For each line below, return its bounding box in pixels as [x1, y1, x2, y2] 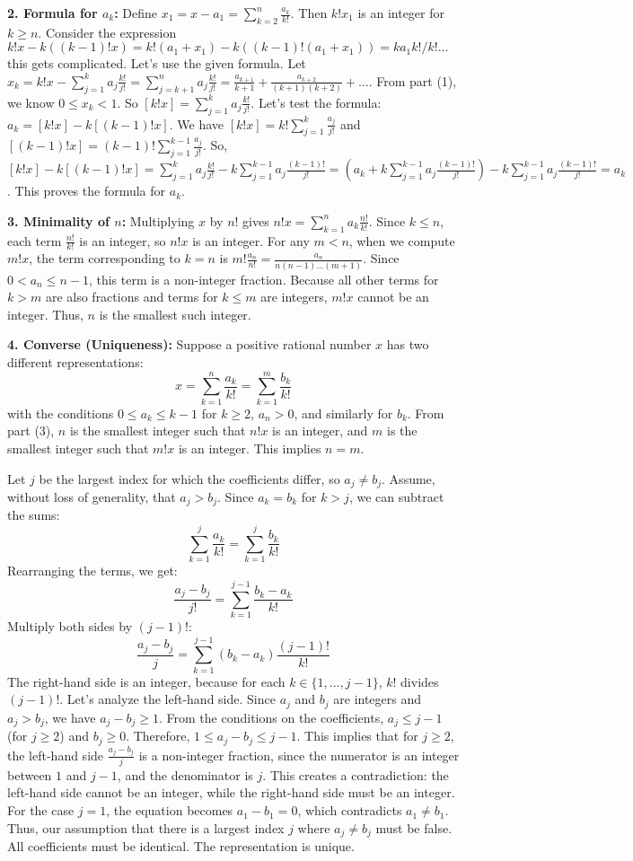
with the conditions [7, 403, 114, 422]
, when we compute [348, 231, 455, 250]
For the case [7, 801, 75, 820]
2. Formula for [7, 4, 98, 22]
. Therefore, [126, 726, 190, 745]
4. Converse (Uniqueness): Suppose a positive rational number [7, 335, 372, 354]
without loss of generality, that [7, 488, 176, 506]
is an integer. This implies [178, 438, 321, 457]
